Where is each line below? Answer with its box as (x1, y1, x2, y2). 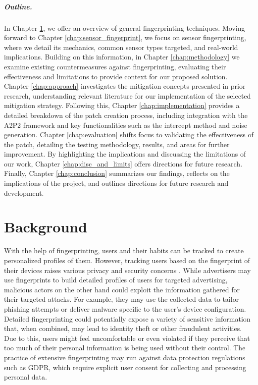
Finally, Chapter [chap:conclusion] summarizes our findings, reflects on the (4, 168, 230, 178)
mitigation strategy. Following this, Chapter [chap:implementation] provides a (4, 100, 240, 110)
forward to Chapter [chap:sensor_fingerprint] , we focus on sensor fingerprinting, (4, 32, 246, 43)
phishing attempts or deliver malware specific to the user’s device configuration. (4, 303, 246, 314)
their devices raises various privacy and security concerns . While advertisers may (4, 265, 251, 275)
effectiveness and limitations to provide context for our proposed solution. (4, 71, 228, 81)
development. (4, 187, 44, 198)
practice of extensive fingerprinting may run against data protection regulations (4, 352, 246, 362)
